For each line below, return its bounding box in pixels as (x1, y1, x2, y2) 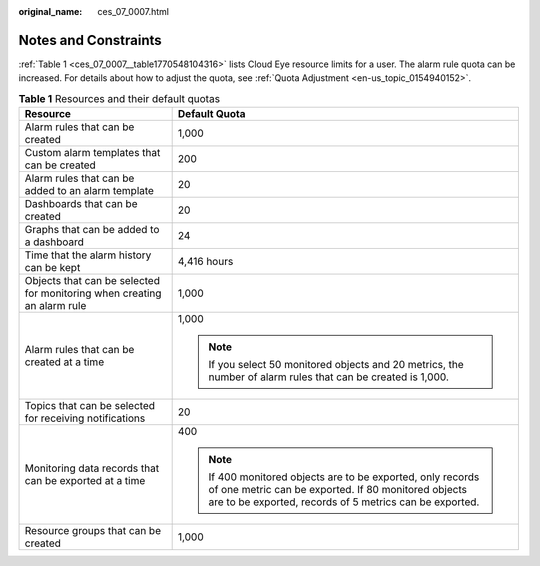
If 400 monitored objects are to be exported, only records (208, 470, 480, 484)
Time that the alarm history (24, 248, 152, 262)
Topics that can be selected (24, 399, 155, 413)
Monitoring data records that (24, 461, 160, 475)
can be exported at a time (24, 474, 146, 488)
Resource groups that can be (24, 524, 162, 538)
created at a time (24, 355, 105, 369)
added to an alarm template (24, 184, 155, 198)
